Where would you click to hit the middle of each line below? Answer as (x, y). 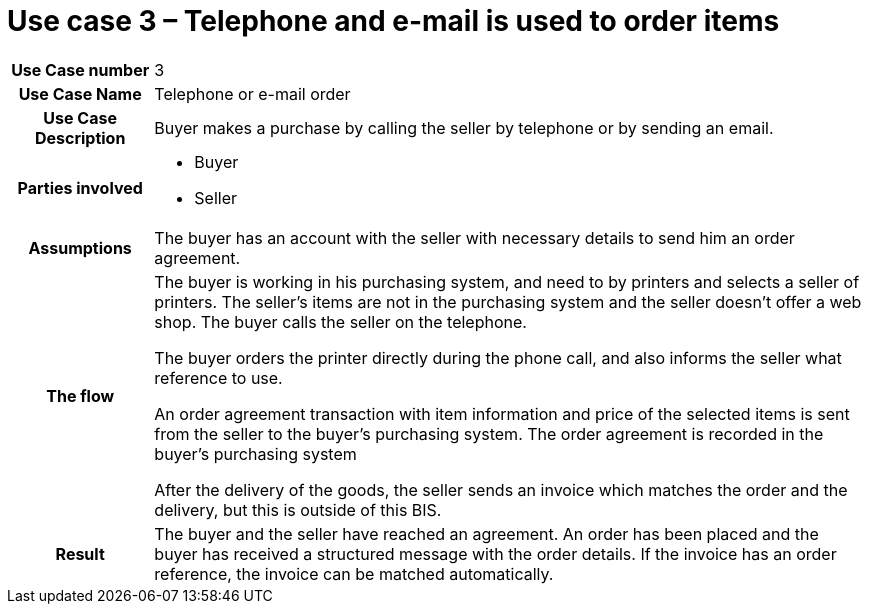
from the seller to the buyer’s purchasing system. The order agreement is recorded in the (489, 433)
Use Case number (80, 69)
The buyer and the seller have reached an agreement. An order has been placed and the (486, 533)
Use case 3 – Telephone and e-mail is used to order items (393, 21)
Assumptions (80, 247)
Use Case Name (80, 93)
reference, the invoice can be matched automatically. (354, 573)
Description (80, 137)
